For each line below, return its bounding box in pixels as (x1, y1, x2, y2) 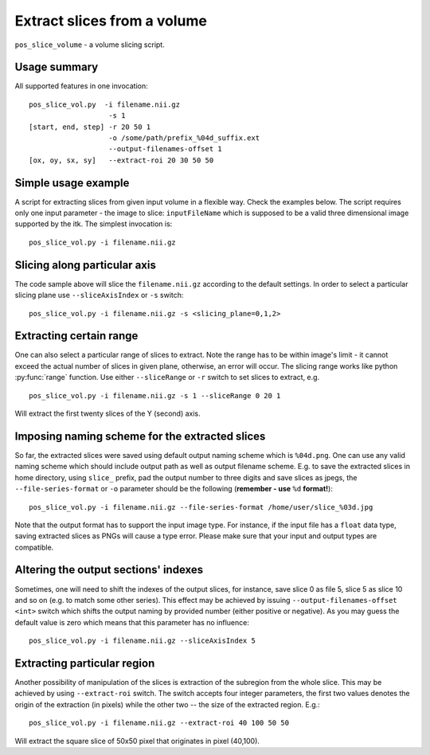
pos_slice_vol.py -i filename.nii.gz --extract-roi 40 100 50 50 (29, 718, 290, 728)
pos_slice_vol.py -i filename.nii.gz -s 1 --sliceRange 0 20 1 (29, 391, 281, 400)
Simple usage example (14, 176, 130, 190)
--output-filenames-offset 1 (108, 144, 222, 154)
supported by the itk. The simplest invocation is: (14, 219, 173, 229)
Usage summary (14, 61, 99, 74)
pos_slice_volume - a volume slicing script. (14, 40, 165, 49)
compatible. (14, 542, 54, 552)
